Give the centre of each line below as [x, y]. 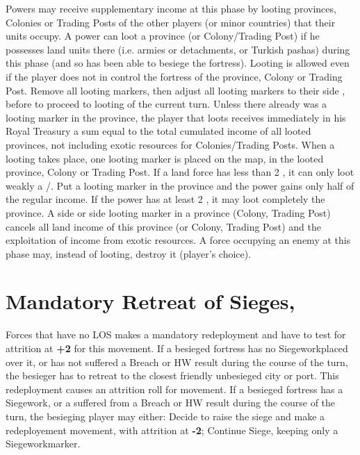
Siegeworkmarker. [43, 444]
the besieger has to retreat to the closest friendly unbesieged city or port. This [172, 375]
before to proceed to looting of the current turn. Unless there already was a [166, 104]
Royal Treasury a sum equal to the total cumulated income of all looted [158, 131]
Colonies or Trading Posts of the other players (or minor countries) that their [171, 22]
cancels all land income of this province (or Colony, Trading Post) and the [164, 226]
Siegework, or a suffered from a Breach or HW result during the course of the [171, 403]
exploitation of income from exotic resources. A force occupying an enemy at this [178, 240]
